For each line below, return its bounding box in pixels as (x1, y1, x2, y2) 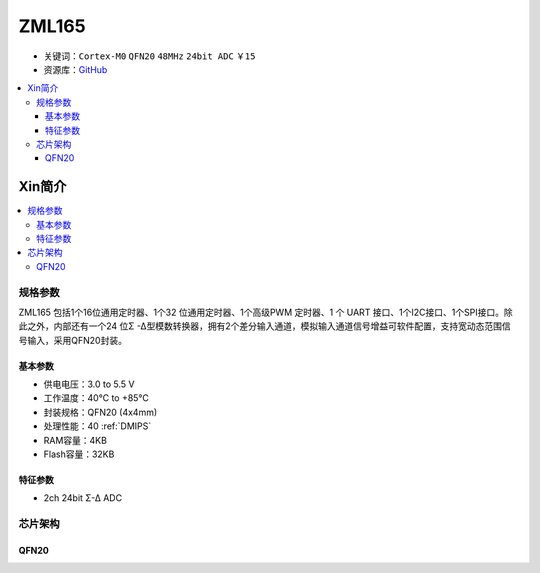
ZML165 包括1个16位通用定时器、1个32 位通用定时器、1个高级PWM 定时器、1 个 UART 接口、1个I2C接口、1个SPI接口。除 (18, 306, 514, 318)
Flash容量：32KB (43, 448, 115, 460)
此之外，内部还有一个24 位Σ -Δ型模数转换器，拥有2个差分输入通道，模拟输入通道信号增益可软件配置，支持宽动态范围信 (18, 320, 511, 332)
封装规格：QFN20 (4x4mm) (43, 406, 158, 418)
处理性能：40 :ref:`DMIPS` (43, 420, 152, 432)
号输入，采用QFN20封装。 (18, 334, 127, 346)
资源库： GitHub (43, 63, 108, 75)
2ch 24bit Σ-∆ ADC (43, 492, 123, 504)
